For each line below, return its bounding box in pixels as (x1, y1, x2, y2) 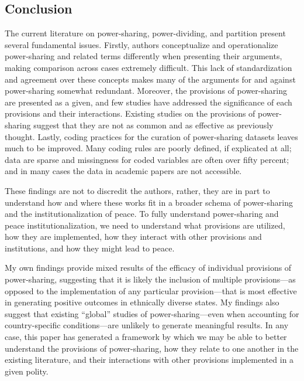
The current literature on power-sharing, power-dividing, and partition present (5, 27, 286, 39)
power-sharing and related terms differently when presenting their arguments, (5, 50, 282, 62)
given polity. (5, 365, 49, 377)
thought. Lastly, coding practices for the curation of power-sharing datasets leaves (5, 130, 298, 142)
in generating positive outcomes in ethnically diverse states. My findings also (5, 296, 279, 308)
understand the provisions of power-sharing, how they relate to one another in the (5, 342, 299, 354)
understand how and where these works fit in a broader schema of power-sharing (5, 196, 293, 208)
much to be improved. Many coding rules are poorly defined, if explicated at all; (5, 142, 292, 154)
